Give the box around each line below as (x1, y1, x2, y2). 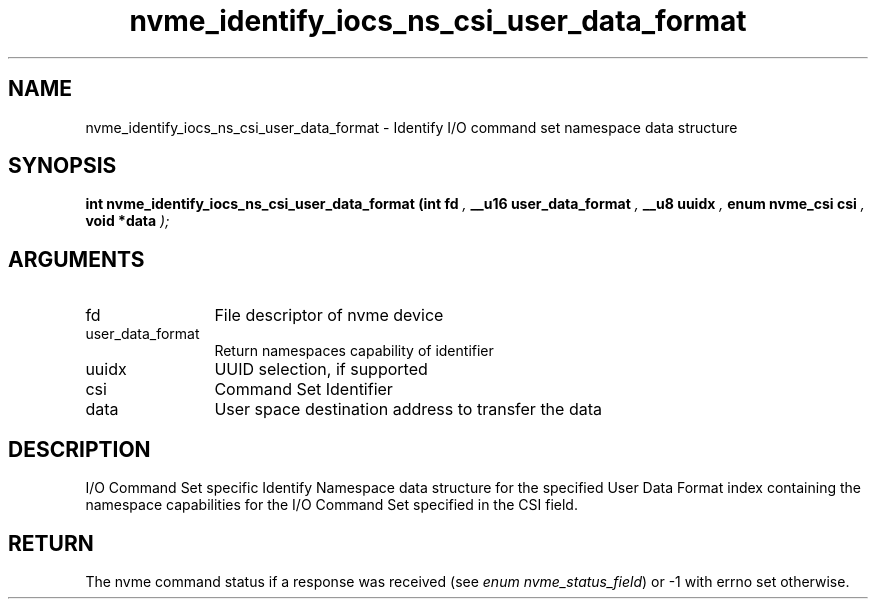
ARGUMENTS (8, 246, 145, 272)
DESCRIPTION (8, 436, 151, 462)
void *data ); (85, 212, 170, 230)
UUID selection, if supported (214, 359, 428, 380)
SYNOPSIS (8, 153, 117, 179)
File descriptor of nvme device (214, 305, 444, 326)
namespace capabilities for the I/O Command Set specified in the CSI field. (85, 496, 578, 514)
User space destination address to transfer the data (214, 399, 602, 420)
